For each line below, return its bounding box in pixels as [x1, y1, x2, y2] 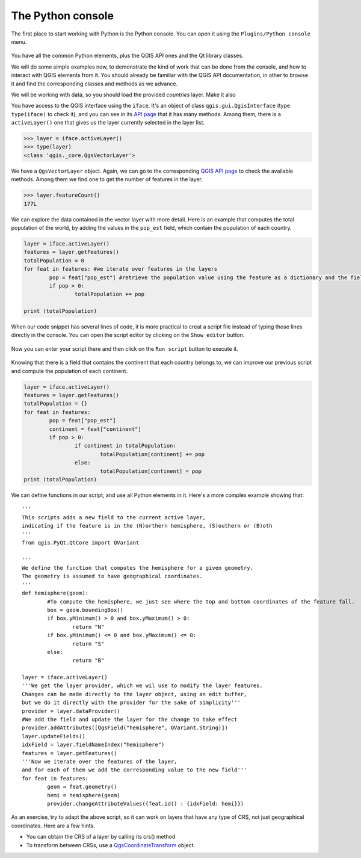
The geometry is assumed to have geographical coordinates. [22, 573, 203, 580]
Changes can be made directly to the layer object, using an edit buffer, [22, 691, 247, 697]
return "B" [72, 657, 105, 664]
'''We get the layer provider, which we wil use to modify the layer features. [22, 682, 263, 689]
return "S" [72, 640, 105, 647]
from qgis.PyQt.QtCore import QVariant [22, 539, 140, 546]
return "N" [72, 623, 105, 630]
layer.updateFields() [22, 733, 85, 739]
